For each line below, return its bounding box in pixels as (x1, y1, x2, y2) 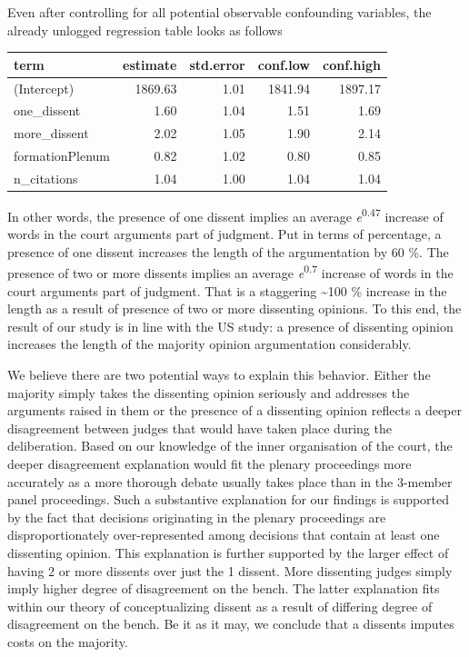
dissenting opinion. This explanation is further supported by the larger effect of (7, 543, 449, 562)
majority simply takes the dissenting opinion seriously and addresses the (7, 383, 410, 402)
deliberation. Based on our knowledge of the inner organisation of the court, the (7, 436, 453, 455)
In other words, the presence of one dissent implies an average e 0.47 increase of (7, 204, 444, 225)
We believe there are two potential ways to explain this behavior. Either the (7, 365, 431, 384)
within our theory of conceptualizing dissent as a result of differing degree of (7, 596, 433, 615)
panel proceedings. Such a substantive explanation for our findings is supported (7, 490, 450, 509)
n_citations (14, 168, 78, 187)
